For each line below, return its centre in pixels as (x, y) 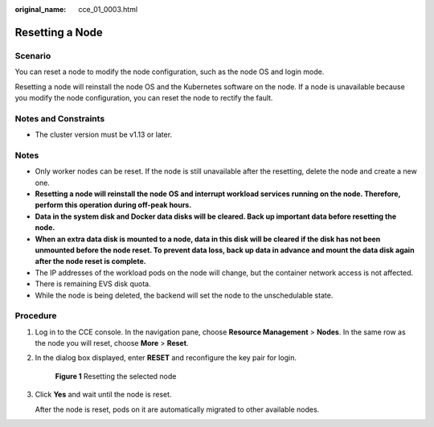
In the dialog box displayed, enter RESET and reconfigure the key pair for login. (166, 358)
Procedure (36, 316)
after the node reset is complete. (90, 261)
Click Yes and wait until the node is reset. (103, 395)
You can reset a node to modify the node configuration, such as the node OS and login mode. (170, 72)
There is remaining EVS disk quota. (93, 284)
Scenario (33, 55)
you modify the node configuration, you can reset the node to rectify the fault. (144, 97)
